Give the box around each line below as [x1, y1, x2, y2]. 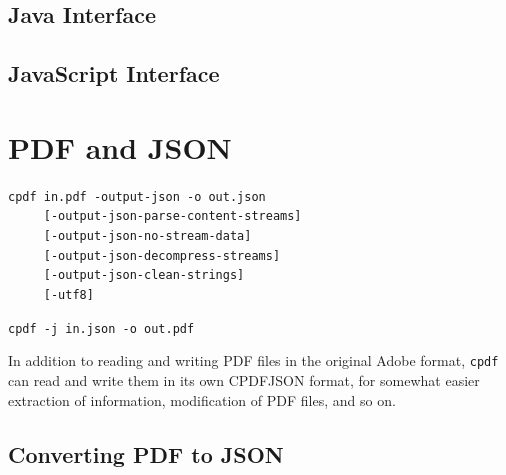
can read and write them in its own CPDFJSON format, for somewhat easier [8, 369, 480, 390]
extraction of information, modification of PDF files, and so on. [8, 389, 396, 410]
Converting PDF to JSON [8, 438, 284, 469]
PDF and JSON [8, 126, 232, 167]
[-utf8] [43, 287, 94, 302]
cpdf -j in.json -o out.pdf [8, 321, 195, 336]
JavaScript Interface [8, 58, 220, 89]
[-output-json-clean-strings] [43, 268, 245, 283]
